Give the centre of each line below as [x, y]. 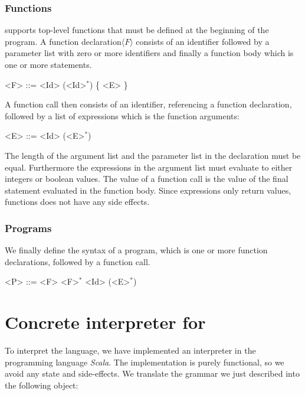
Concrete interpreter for [105, 322]
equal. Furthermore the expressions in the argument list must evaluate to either [149, 167]
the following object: [42, 385]
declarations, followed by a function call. [78, 261]
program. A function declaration [63, 41]
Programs [28, 228]
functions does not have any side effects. [77, 202]
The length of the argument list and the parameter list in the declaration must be [153, 155]
